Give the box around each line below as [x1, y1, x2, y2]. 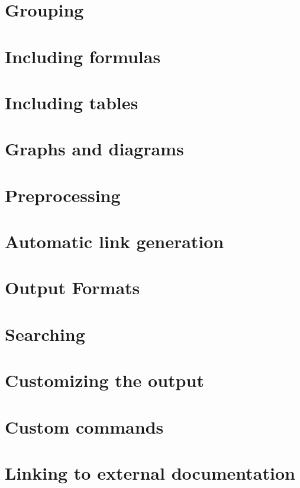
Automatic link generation [5, 229, 224, 253]
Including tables [5, 90, 138, 114]
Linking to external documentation [5, 460, 295, 484]
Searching [5, 321, 85, 346]
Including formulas [5, 44, 161, 68]
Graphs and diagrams [5, 136, 184, 161]
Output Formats [5, 275, 140, 300]
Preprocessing [5, 183, 121, 207]
